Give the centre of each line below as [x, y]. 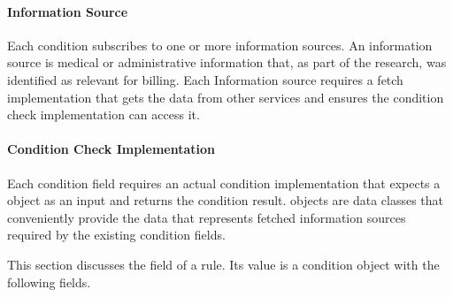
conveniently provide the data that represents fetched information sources [207, 217]
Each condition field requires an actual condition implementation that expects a [224, 183]
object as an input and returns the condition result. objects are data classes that [226, 200]
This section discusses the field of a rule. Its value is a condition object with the [223, 264]
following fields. [49, 282]
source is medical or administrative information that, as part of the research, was [227, 62]
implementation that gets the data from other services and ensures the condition [226, 97]
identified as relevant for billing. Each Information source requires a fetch [205, 79]
